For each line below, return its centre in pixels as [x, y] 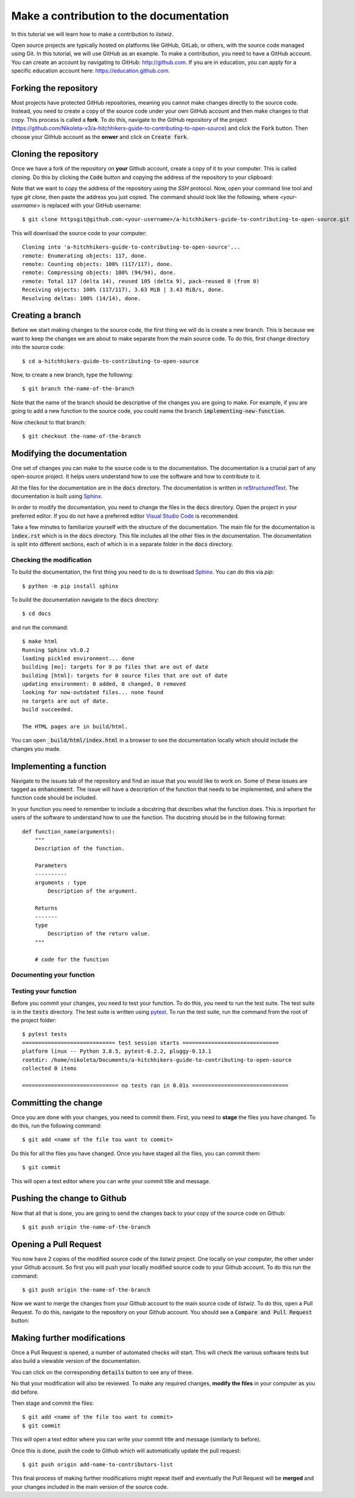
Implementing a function [59, 766]
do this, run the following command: [56, 1126]
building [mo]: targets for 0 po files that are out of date [115, 667]
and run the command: [40, 627]
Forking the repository [54, 88]
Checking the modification [51, 560]
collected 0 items [50, 1068]
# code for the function [72, 959]
